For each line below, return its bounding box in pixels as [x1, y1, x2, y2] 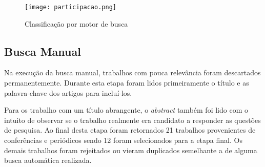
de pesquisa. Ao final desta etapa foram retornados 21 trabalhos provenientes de [4, 124, 256, 135]
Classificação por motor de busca [25, 18, 128, 29]
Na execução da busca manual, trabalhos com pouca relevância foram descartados [4, 67, 261, 78]
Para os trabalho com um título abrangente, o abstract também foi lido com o [4, 105, 248, 115]
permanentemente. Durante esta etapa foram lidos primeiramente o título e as [4, 77, 249, 88]
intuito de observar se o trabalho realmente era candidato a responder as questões [4, 114, 261, 125]
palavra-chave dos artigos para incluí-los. [4, 87, 132, 98]
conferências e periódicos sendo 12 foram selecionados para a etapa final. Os [4, 135, 242, 145]
